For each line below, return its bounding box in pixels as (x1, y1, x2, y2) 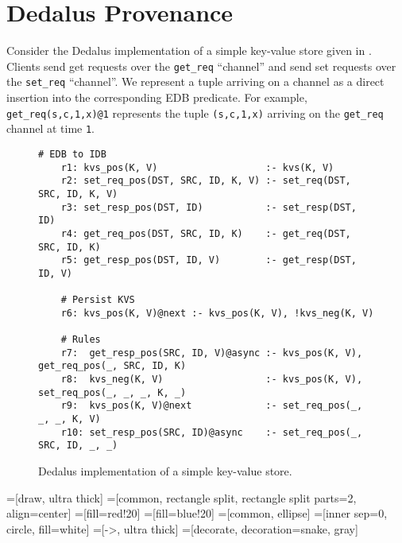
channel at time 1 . (6, 120, 95, 137)
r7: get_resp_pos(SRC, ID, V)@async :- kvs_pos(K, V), (60, 347, 363, 359)
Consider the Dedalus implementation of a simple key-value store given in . (6, 42, 372, 59)
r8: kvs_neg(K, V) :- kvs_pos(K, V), (60, 374, 363, 386)
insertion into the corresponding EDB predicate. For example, (6, 89, 307, 106)
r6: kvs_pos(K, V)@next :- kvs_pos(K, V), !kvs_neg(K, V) (60, 307, 374, 319)
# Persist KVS (60, 294, 135, 306)
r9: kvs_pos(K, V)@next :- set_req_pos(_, (60, 400, 363, 412)
